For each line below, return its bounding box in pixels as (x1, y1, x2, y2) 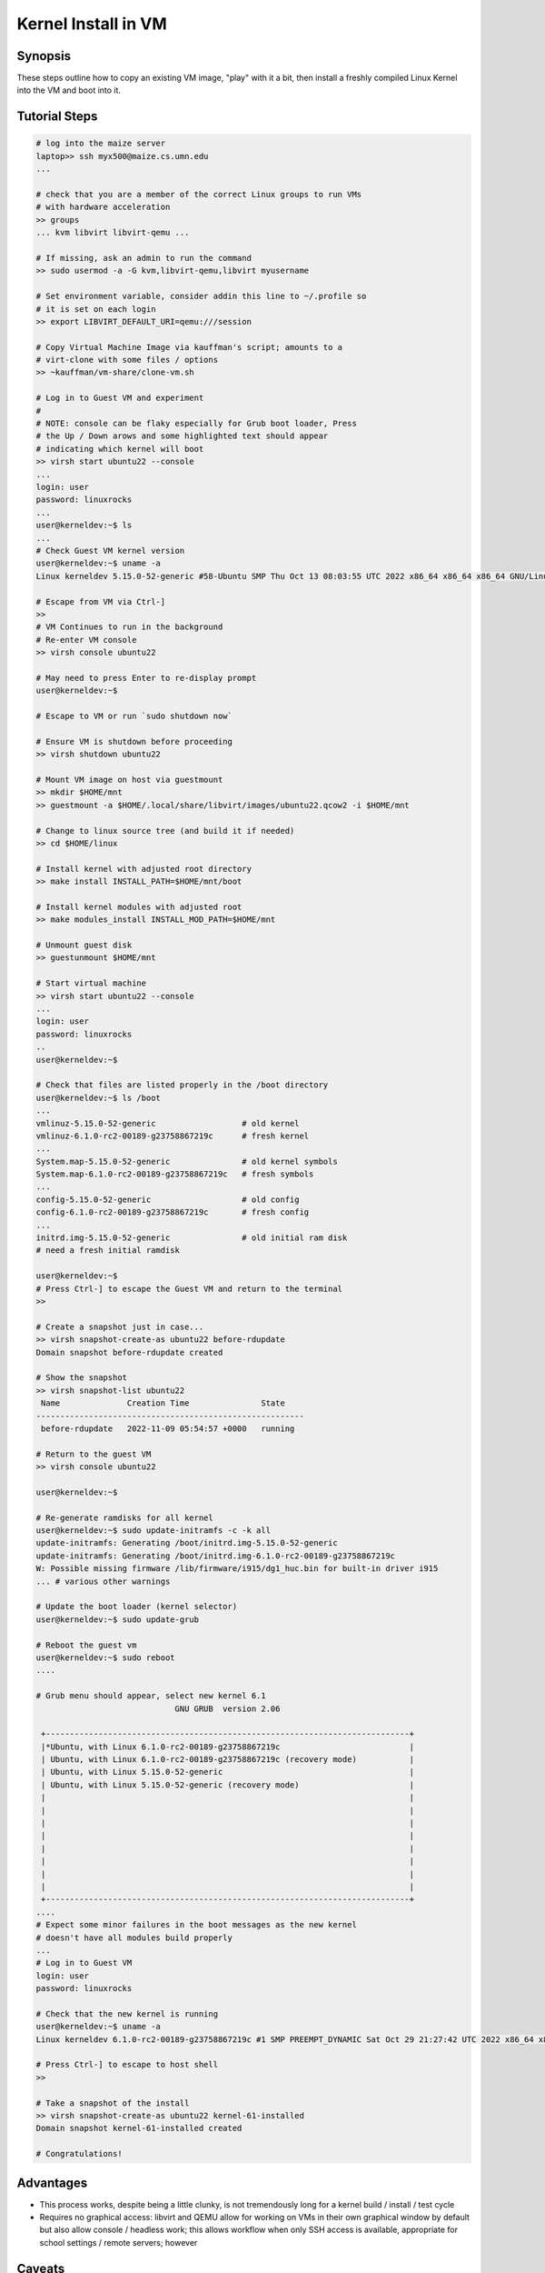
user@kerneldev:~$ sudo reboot (35, 1652, 176, 1663)
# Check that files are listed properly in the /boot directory (35, 1080, 329, 1090)
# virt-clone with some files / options (35, 355, 218, 365)
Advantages (16, 2175, 88, 2190)
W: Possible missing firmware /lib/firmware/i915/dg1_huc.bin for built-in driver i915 (35, 1564, 439, 1574)
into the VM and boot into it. (16, 85, 122, 95)
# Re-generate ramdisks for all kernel (35, 1512, 213, 1523)
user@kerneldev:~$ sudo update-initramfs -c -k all (35, 1526, 272, 1536)
